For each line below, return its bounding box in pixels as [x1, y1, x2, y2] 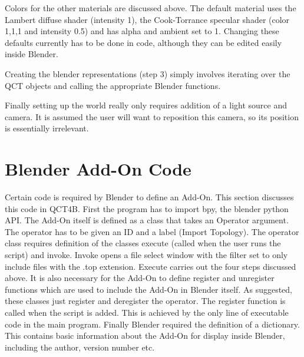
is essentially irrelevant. [5, 122, 89, 134]
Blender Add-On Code [5, 157, 191, 181]
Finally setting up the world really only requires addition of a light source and [5, 99, 288, 111]
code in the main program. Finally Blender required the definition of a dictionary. [5, 318, 300, 330]
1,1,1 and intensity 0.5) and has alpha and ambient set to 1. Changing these [5, 25, 279, 37]
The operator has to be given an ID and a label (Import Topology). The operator [5, 225, 299, 237]
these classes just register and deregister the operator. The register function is [5, 295, 286, 307]
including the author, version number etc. [5, 341, 155, 353]
